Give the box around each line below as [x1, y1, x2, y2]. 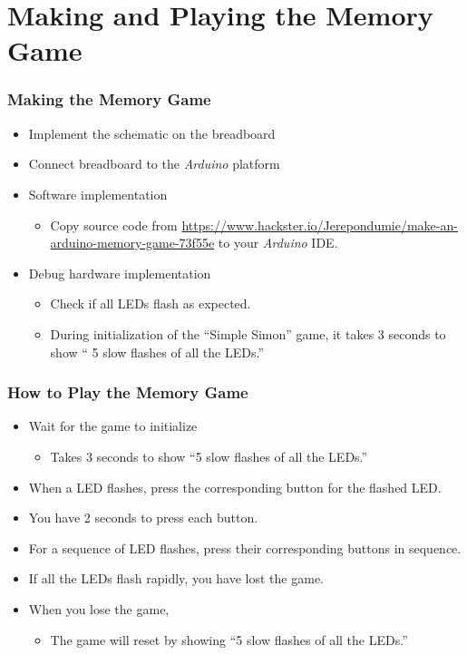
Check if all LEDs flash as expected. [50, 294, 251, 313]
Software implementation [28, 184, 168, 203]
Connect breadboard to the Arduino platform [28, 154, 280, 173]
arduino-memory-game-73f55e [50, 233, 215, 252]
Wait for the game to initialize [28, 416, 198, 435]
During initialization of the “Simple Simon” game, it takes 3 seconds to [50, 324, 446, 343]
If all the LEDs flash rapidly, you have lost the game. [28, 569, 324, 588]
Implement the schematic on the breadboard [28, 123, 276, 142]
